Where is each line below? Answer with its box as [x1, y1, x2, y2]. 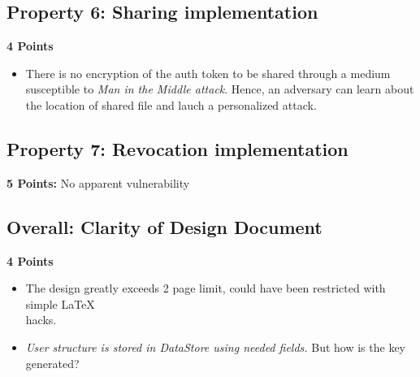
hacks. [25, 311, 57, 328]
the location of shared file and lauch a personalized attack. [25, 96, 317, 113]
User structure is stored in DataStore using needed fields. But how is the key [25, 338, 406, 355]
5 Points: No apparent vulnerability [6, 174, 190, 191]
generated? [25, 354, 80, 371]
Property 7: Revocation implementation [6, 136, 349, 161]
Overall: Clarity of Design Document [6, 214, 323, 239]
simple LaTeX [25, 295, 95, 312]
